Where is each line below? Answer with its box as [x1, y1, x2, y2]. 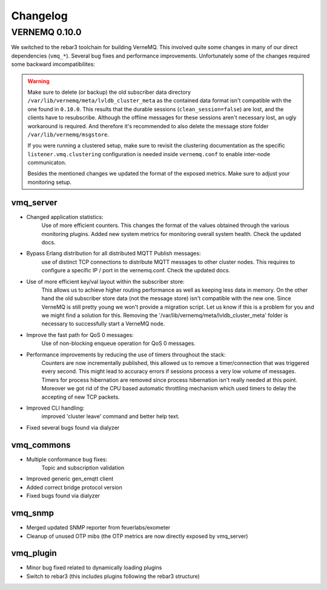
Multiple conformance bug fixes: [26, 456, 108, 463]
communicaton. [27, 159, 67, 166]
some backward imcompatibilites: [11, 61, 95, 68]
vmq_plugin [11, 548, 57, 559]
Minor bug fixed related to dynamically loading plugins [26, 564, 162, 571]
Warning [27, 77, 50, 85]
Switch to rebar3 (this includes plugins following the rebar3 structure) [26, 572, 200, 580]
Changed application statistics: [26, 213, 104, 220]
